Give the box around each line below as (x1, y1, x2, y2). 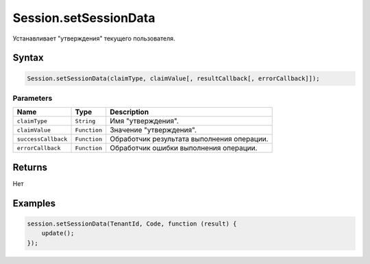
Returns (12, 161, 48, 173)
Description (110, 107, 149, 117)
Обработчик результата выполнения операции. (110, 134, 269, 144)
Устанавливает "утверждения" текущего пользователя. (12, 34, 175, 43)
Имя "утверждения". (110, 117, 179, 126)
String (75, 117, 96, 125)
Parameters (12, 93, 53, 103)
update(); (41, 230, 75, 237)
